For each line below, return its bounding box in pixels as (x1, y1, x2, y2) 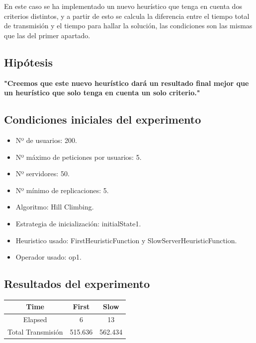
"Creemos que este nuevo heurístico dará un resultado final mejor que (4, 77, 249, 88)
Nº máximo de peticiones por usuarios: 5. (15, 151, 142, 162)
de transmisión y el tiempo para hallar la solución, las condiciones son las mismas (4, 20, 253, 31)
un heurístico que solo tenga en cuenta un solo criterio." (4, 87, 200, 98)
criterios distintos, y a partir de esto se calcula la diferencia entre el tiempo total (4, 10, 250, 21)
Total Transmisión (7, 327, 63, 337)
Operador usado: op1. (15, 252, 82, 262)
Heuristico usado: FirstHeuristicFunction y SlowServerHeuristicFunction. (15, 235, 237, 245)
